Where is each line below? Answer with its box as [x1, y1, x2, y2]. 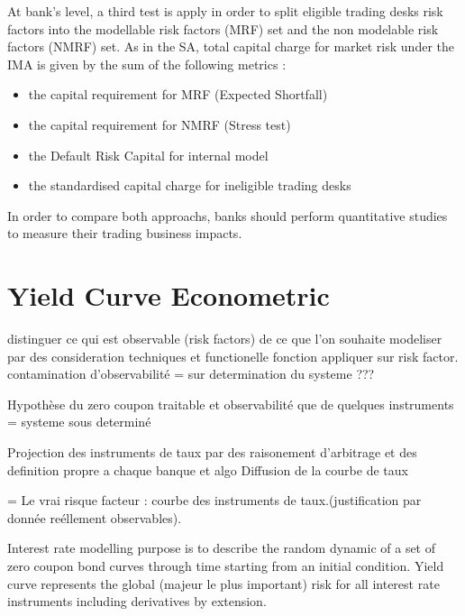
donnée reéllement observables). [7, 508, 182, 527]
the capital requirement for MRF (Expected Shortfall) [28, 85, 328, 104]
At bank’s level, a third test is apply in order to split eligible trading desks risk [7, 2, 443, 20]
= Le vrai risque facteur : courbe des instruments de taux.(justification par [7, 491, 422, 510]
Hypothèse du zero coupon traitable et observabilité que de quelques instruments [7, 394, 454, 413]
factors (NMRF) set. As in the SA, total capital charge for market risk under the [7, 37, 454, 56]
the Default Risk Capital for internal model [28, 145, 269, 164]
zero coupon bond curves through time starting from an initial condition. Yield [7, 556, 444, 575]
